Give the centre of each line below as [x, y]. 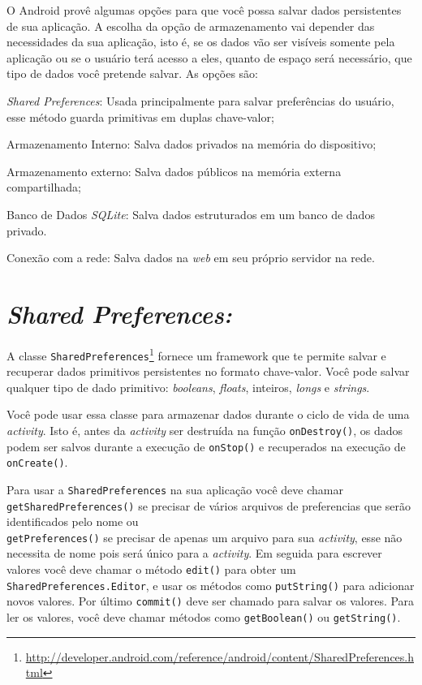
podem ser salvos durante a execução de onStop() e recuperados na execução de [206, 446]
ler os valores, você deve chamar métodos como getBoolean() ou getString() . [204, 617]
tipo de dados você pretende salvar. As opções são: [132, 73]
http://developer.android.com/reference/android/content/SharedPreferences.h [220, 656]
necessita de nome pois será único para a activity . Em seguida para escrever [194, 553]
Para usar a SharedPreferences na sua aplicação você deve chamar [175, 489]
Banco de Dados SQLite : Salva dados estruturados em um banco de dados [191, 214]
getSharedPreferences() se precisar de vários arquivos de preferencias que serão [209, 505]
